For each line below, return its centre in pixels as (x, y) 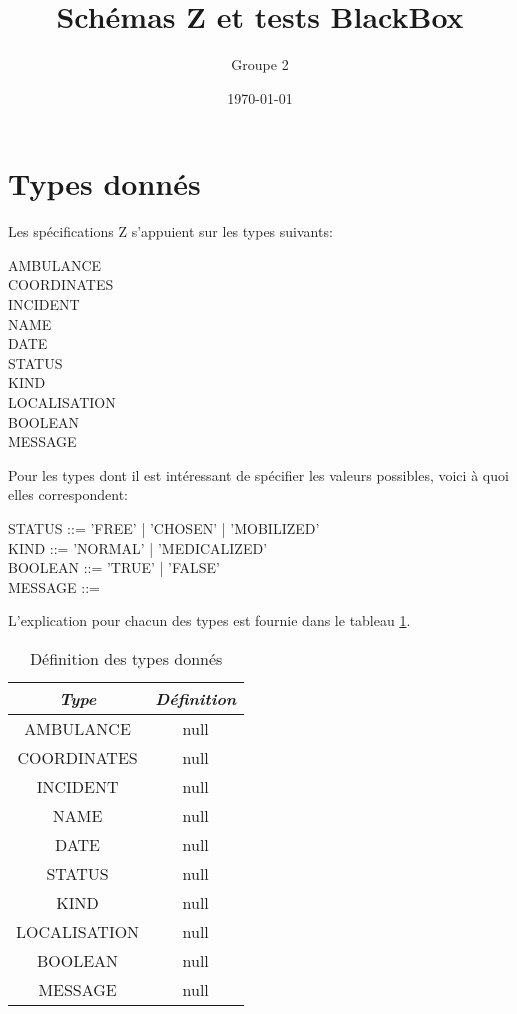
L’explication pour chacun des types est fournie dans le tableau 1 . (209, 620)
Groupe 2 (260, 64)
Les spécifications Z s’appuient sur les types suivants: (170, 231)
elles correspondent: (68, 494)
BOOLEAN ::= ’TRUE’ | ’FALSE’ (114, 567)
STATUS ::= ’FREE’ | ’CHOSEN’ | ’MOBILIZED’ (164, 527)
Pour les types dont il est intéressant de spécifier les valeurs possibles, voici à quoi (258, 474)
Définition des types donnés (126, 658)
